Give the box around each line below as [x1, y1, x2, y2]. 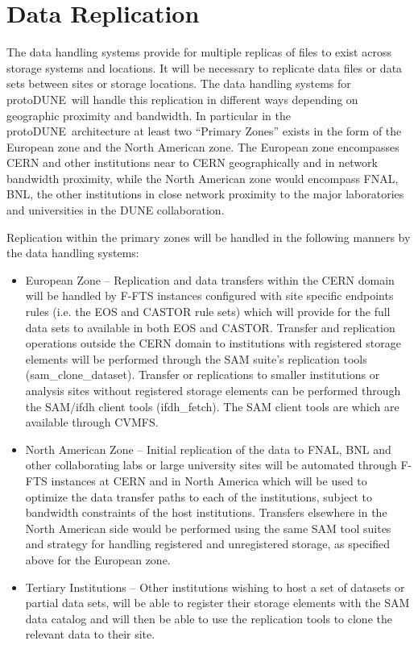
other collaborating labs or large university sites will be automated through [25, 456, 397, 473]
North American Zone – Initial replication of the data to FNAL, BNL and [25, 440, 391, 457]
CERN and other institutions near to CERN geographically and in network [6, 154, 378, 171]
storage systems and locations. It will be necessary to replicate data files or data [6, 59, 403, 76]
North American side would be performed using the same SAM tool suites [25, 519, 391, 536]
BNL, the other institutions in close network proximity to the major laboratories [6, 185, 404, 202]
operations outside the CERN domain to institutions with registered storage [25, 335, 401, 352]
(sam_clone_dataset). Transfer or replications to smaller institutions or [25, 366, 380, 383]
